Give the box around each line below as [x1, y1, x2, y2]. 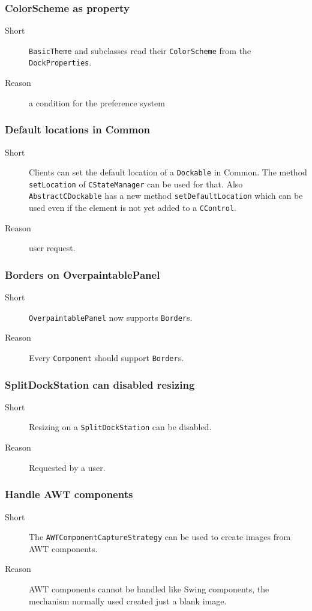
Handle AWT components [5, 487, 133, 502]
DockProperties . [29, 56, 92, 68]
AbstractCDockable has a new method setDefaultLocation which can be [29, 189, 303, 202]
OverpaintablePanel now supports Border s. [29, 311, 193, 323]
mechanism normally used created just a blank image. [29, 594, 227, 607]
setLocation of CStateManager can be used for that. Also [29, 177, 243, 190]
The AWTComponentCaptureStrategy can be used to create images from [29, 530, 291, 543]
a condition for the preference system [29, 96, 165, 109]
